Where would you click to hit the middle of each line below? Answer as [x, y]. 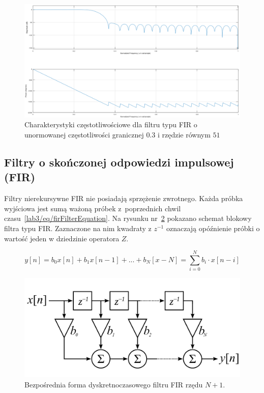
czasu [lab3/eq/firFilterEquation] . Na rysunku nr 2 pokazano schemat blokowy [128, 218]
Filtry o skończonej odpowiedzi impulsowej [119, 162]
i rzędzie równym [184, 134]
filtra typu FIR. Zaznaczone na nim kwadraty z [78, 228]
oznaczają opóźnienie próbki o [213, 228]
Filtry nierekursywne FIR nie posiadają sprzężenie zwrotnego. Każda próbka [124, 198]
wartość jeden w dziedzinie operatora [62, 238]
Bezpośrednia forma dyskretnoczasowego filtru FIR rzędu [114, 384]
